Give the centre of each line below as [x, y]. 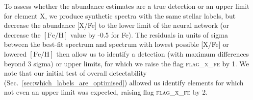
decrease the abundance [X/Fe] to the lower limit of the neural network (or [116, 25]
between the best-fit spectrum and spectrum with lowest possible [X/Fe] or [116, 44]
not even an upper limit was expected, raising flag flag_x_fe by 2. [106, 92]
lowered [15, 53]
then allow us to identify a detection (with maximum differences [152, 53]
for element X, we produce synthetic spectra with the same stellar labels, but [120, 15]
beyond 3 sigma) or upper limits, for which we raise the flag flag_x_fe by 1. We [126, 63]
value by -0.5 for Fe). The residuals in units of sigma [149, 34]
